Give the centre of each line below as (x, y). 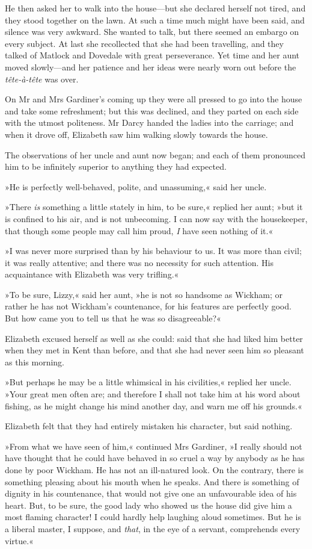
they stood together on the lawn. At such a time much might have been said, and (155, 20)
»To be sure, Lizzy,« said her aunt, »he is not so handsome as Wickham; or (144, 294)
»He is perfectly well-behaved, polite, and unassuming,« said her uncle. (136, 186)
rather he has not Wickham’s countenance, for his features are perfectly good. (148, 306)
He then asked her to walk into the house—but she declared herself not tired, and (155, 8)
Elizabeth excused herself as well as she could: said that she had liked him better (154, 338)
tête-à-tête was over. (42, 79)
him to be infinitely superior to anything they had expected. (116, 166)
